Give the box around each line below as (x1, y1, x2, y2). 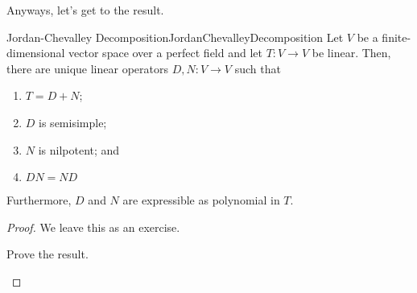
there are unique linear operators (6, 60, 168, 76)
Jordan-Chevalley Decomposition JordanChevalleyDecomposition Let (6, 28, 344, 45)
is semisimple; (39, 113, 107, 130)
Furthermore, (6, 192, 72, 208)
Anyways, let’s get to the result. (6, 2, 164, 18)
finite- (382, 28, 411, 45)
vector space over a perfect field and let (68, 44, 262, 61)
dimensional (6, 44, 65, 61)
